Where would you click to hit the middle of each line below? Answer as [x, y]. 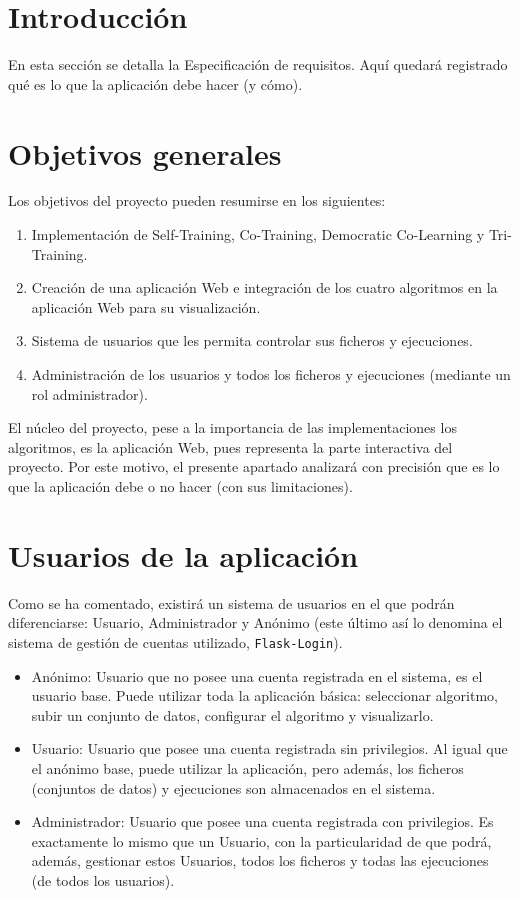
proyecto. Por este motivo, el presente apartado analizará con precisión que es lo [254, 466]
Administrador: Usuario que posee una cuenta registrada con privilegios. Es [262, 821]
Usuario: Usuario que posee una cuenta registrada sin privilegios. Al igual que [269, 748]
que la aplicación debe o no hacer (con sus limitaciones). [180, 485]
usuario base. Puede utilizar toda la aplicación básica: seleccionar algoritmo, [264, 695]
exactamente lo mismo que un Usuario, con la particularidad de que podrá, [261, 840]
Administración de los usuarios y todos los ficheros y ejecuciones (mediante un [271, 374]
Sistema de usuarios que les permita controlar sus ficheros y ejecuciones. [252, 340]
